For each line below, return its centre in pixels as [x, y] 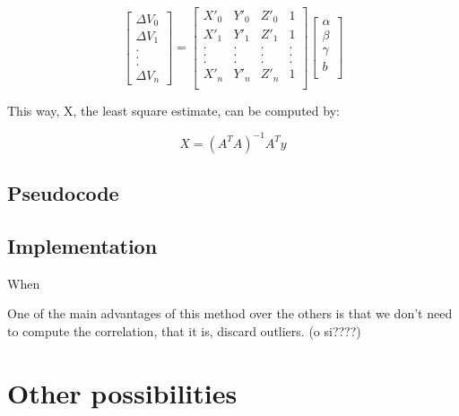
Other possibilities [122, 392]
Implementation [82, 245]
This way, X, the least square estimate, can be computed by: [173, 110]
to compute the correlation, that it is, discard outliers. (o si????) [184, 330]
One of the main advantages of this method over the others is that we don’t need [230, 313]
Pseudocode [63, 193]
